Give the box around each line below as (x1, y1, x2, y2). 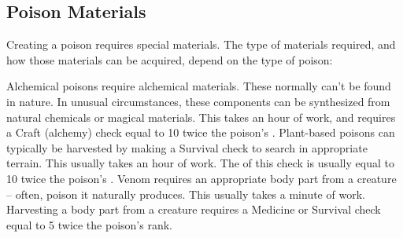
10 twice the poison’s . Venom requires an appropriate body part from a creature (6, 170, 397, 186)
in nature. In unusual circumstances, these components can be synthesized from (6, 93, 390, 109)
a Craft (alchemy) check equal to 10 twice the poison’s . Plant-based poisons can (6, 124, 395, 141)
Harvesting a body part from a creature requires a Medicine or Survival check (6, 201, 381, 218)
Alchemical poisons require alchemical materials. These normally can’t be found (6, 78, 391, 94)
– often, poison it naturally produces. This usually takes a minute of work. (6, 185, 365, 202)
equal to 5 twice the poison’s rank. (6, 216, 172, 233)
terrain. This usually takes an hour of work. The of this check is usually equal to (6, 155, 394, 171)
